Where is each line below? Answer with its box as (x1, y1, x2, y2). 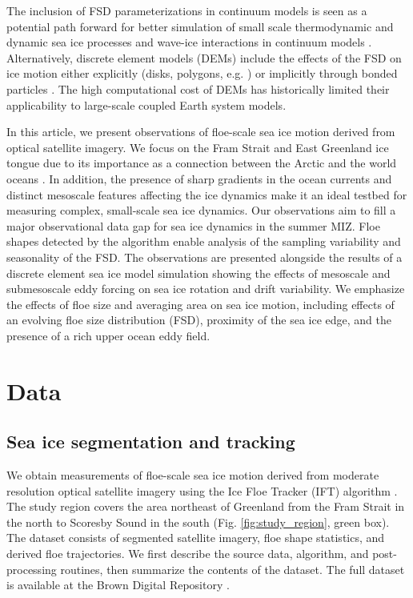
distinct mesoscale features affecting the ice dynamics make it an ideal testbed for (6, 186, 407, 203)
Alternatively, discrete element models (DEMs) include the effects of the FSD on (6, 49, 402, 66)
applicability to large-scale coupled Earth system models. (6, 96, 287, 113)
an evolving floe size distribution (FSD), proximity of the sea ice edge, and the (6, 311, 391, 328)
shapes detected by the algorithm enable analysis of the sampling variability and (6, 233, 401, 250)
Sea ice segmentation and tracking (6, 429, 295, 454)
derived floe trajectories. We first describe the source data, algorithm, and (6, 545, 369, 562)
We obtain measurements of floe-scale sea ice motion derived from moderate (6, 467, 379, 484)
